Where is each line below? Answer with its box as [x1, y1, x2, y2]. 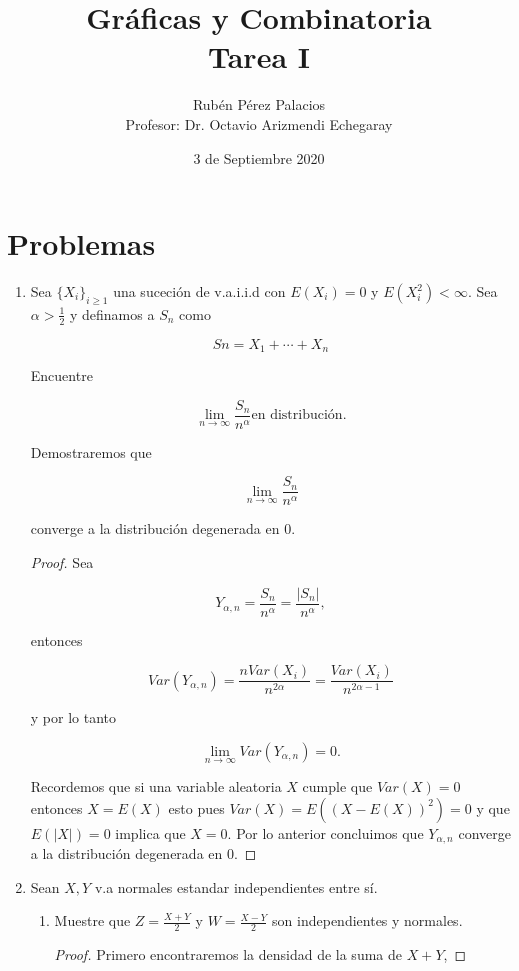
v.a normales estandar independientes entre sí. [94, 876, 378, 897]
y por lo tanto [30, 707, 117, 728]
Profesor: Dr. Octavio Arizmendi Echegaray [125, 113, 393, 134]
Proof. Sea [30, 552, 94, 573]
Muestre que [54, 910, 131, 931]
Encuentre [30, 365, 93, 386]
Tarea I [208, 36, 310, 77]
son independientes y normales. [272, 910, 463, 931]
